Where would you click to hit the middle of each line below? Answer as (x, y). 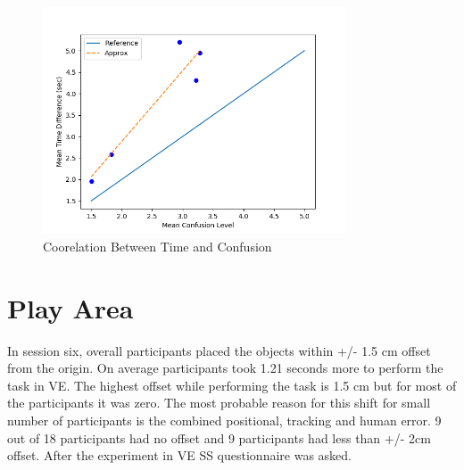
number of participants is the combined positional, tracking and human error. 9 (224, 421)
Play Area (70, 307)
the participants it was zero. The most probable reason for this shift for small (219, 403)
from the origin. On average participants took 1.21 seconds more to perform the (225, 368)
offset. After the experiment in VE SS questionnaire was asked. (179, 455)
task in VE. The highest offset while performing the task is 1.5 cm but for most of (232, 385)
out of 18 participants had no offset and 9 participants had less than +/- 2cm (219, 437)
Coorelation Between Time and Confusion (157, 246)
